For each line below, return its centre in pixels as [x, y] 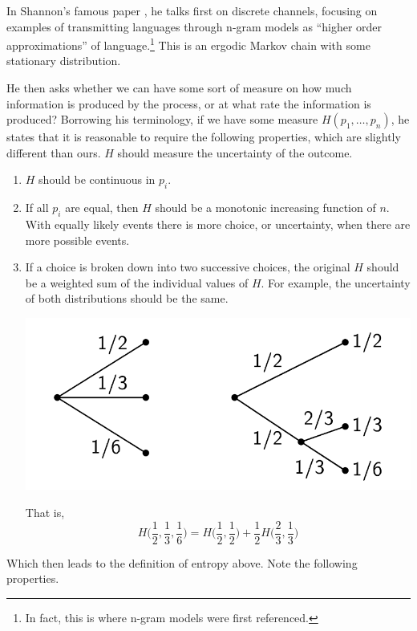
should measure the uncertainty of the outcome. [235, 152]
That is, [45, 513]
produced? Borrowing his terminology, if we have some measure [162, 119]
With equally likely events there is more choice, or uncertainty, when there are [218, 224]
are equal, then [102, 208]
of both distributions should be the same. [127, 298]
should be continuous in [97, 179]
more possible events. [77, 240]
